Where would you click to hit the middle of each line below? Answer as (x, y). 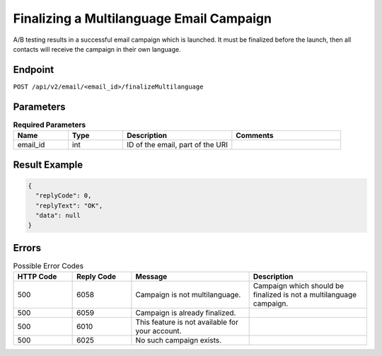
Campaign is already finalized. (186, 313)
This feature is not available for (187, 322)
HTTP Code (37, 277)
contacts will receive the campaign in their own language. (97, 49)
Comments (255, 136)
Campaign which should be (299, 286)
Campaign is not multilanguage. (188, 295)
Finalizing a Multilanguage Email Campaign (143, 18)
